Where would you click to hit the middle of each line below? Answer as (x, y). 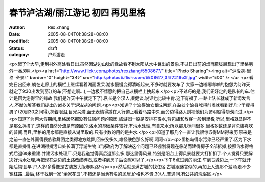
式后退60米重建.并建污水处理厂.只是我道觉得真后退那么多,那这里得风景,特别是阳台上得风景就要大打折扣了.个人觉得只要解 (131, 153)
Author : (17, 27)
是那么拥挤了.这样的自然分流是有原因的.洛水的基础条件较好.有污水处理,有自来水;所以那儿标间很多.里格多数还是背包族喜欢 (131, 126)
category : (19, 55)
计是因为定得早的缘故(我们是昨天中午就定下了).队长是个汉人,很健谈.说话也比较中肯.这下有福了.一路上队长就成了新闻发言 (130, 98)
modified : (19, 41)
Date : (15, 34)
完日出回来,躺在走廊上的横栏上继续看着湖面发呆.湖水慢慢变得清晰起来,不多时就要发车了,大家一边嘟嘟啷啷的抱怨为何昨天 (130, 84)
